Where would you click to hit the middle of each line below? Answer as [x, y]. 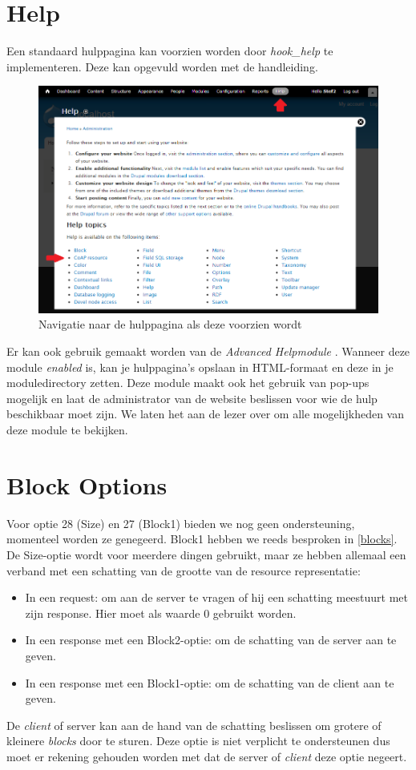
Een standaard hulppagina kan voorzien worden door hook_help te [170, 51]
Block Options [87, 484]
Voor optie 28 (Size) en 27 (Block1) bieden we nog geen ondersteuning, [181, 523]
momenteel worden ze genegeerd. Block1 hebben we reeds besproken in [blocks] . [202, 539]
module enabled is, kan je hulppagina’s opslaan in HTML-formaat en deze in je [200, 367]
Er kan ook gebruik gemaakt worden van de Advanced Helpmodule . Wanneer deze [208, 351]
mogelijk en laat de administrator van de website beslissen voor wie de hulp [192, 398]
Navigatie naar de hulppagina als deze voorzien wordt [170, 324]
